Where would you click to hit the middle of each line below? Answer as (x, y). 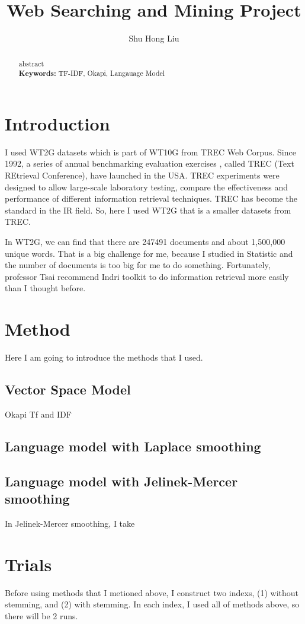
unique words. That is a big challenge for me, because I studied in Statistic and (149, 253)
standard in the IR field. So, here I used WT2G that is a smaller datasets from (148, 210)
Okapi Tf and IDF (38, 414)
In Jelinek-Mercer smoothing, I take (70, 523)
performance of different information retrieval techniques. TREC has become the (151, 198)
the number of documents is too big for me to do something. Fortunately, (138, 265)
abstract (31, 63)
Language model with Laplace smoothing (133, 446)
